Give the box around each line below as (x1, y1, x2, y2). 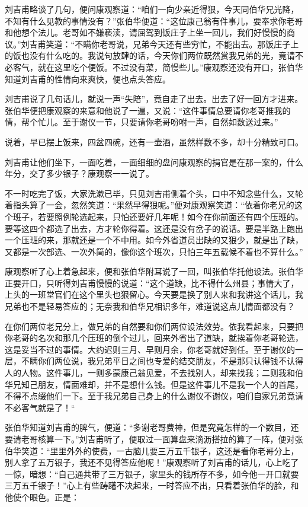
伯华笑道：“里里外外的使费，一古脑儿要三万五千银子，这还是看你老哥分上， (5, 444, 299, 457)
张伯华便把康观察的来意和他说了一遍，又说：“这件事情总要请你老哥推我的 (5, 104, 291, 116)
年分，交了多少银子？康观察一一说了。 (5, 167, 154, 180)
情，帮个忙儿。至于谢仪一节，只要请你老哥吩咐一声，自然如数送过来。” (5, 116, 278, 128)
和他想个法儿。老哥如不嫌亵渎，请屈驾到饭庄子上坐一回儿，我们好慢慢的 (5, 26, 287, 39)
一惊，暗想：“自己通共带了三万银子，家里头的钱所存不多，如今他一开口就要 (5, 467, 299, 480)
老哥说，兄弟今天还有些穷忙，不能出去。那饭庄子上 (100, 37, 299, 50)
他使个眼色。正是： (5, 490, 79, 503)
